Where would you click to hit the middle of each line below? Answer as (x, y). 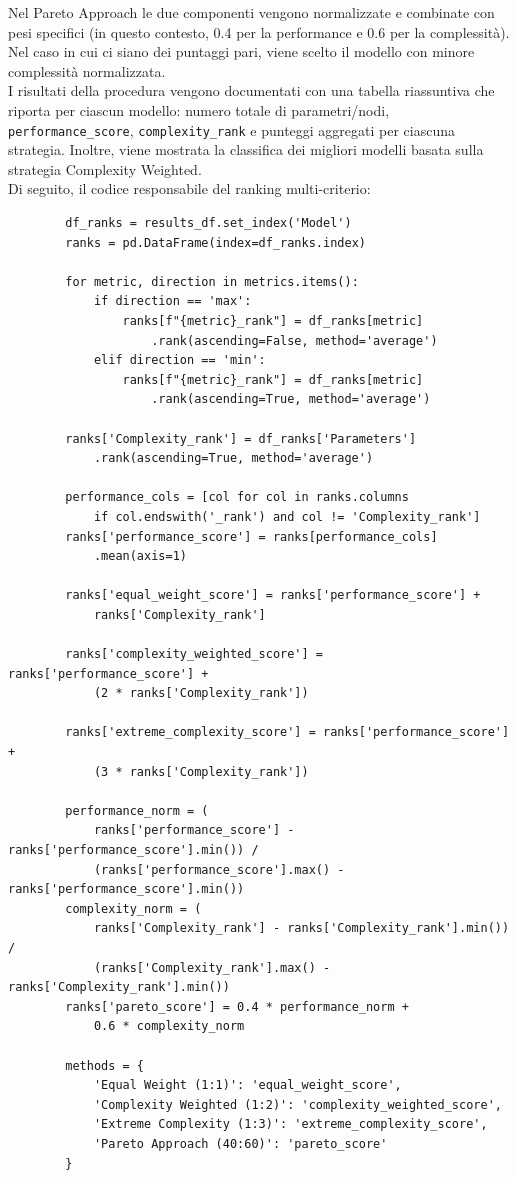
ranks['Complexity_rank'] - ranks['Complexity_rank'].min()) (301, 928)
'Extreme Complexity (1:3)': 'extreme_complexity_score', (290, 1124)
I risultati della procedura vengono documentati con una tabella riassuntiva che (251, 90)
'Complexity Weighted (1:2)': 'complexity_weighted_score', (297, 1104)
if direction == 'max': (172, 301)
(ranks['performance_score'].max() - (219, 869)
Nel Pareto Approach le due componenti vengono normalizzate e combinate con (251, 12)
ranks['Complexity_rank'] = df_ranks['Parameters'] (241, 438)
